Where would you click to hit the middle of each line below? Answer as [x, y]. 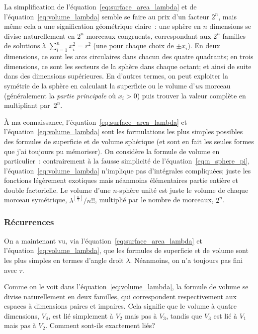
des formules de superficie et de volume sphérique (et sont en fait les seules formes [129, 141]
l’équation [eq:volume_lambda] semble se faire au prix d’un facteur [107, 16]
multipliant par [27, 105]
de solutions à [25, 45]
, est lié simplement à [81, 315]
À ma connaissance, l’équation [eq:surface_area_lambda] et [96, 122]
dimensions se [230, 26]
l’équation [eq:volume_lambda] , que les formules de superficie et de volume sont [126, 250]
